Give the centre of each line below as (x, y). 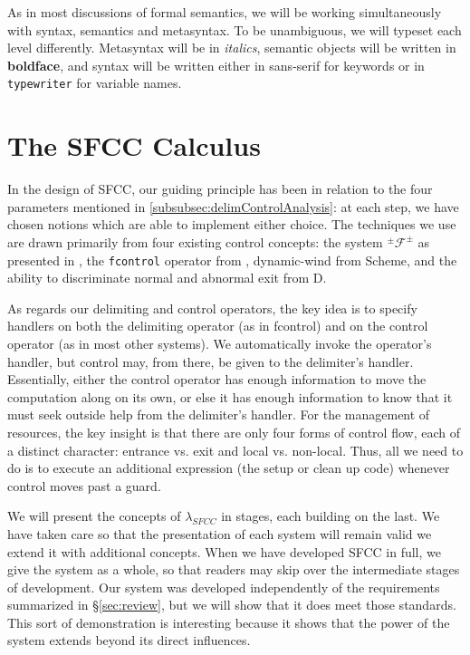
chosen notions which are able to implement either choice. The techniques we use (232, 224)
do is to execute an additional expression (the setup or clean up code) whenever (229, 468)
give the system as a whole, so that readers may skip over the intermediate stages (234, 569)
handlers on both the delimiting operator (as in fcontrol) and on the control (218, 326)
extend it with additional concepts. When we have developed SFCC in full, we (224, 551)
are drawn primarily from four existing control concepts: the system (195, 241)
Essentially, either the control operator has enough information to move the (217, 379)
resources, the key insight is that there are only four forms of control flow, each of (234, 432)
